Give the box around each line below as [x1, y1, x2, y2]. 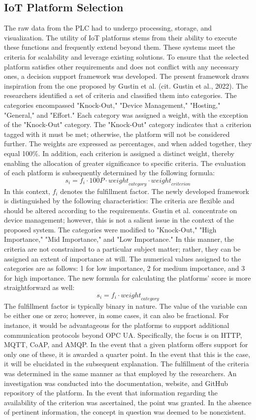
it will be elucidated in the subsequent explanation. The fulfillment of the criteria [4, 358, 249, 369]
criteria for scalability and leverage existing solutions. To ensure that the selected [4, 51, 249, 62]
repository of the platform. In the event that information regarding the [4, 388, 218, 398]
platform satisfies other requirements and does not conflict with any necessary [4, 61, 239, 71]
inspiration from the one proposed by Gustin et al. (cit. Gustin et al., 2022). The [4, 80, 248, 91]
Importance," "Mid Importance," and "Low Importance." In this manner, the [4, 234, 234, 244]
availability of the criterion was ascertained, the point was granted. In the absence [4, 397, 252, 407]
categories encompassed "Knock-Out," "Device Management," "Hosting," [4, 99, 221, 110]
